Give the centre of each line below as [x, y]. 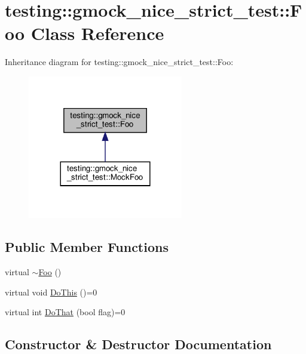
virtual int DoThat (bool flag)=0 [65, 312]
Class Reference [97, 33]
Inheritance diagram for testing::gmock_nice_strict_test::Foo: [119, 62]
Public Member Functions [87, 247]
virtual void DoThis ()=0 [51, 292]
